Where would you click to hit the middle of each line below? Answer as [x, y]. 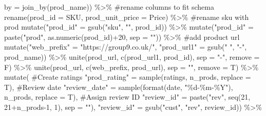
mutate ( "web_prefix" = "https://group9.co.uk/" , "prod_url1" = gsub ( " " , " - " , [126, 47]
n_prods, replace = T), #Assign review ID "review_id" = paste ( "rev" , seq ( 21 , [127, 97]
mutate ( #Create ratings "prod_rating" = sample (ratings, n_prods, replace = [128, 77]
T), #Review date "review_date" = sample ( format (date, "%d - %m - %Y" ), [119, 87]
